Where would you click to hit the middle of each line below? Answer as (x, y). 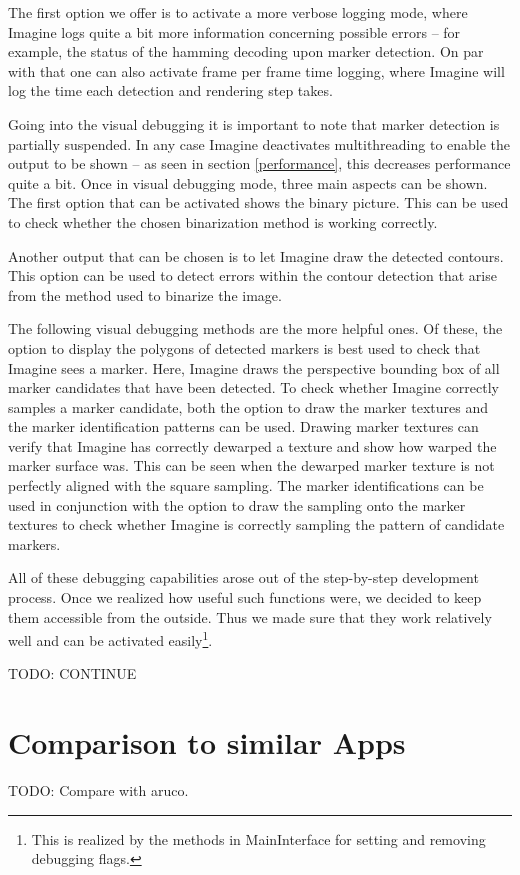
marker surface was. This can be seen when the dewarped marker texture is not (251, 465)
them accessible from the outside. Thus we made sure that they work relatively (250, 616)
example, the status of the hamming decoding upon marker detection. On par (246, 51)
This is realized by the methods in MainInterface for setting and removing (258, 838)
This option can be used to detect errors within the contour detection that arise (252, 275)
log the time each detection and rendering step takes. (170, 90)
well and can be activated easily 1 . (110, 638)
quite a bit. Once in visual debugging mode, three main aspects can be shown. (248, 182)
